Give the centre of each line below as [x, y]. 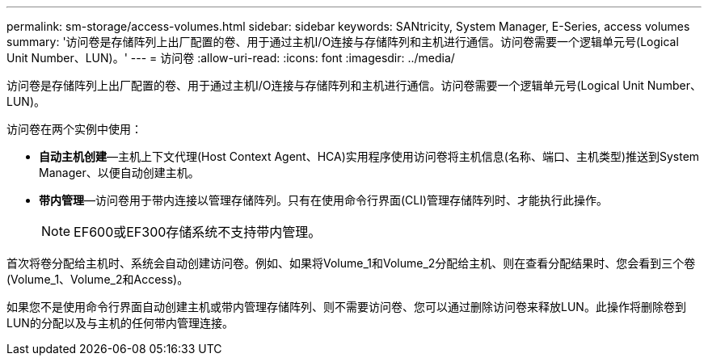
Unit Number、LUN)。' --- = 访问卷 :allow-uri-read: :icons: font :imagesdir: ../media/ [231, 58]
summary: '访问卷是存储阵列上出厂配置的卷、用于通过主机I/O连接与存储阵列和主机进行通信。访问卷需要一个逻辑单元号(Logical [343, 42]
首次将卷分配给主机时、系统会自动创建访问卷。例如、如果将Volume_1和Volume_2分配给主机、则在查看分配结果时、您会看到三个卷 [351, 263]
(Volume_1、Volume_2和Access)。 [98, 279]
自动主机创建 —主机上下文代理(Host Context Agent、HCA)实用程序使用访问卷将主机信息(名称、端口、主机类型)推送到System [369, 156]
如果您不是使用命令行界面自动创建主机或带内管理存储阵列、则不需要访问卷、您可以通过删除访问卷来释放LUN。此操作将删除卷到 [346, 307]
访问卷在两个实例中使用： [74, 129]
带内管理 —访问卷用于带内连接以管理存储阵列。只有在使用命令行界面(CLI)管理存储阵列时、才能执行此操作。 [324, 200]
